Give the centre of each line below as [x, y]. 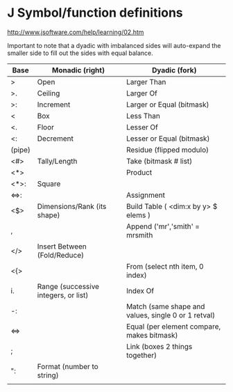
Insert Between [62, 246]
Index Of [140, 290]
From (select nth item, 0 [165, 266]
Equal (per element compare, [173, 327]
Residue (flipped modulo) [167, 150]
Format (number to [68, 366]
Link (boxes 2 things [159, 346]
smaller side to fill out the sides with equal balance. [80, 53]
